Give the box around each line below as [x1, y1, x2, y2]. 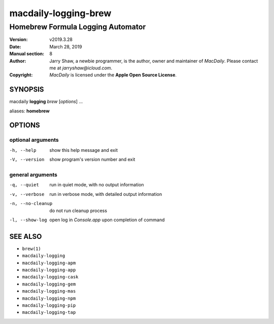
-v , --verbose [9, 191, 45, 197]
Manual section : [9, 51, 45, 57]
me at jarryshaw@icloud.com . [49, 65, 113, 71]
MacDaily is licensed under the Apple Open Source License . [49, 72, 177, 78]
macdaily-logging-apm [22, 260, 76, 266]
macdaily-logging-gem [22, 281, 76, 287]
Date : [9, 44, 21, 50]
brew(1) [22, 246, 42, 252]
